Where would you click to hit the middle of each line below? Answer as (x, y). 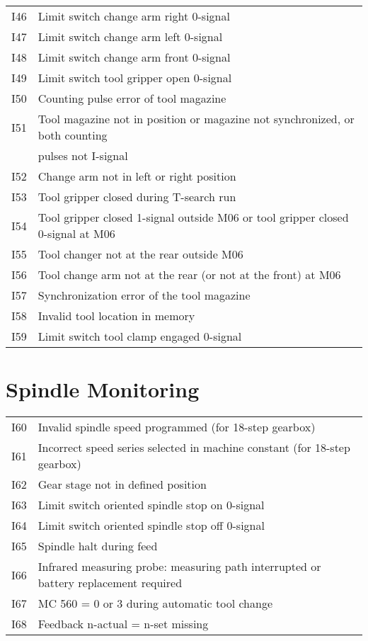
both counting (73, 135)
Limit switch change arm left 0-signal (130, 36)
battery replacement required (110, 583)
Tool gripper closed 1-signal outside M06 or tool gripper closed (193, 217)
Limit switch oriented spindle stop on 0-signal (151, 505)
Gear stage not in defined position (122, 484)
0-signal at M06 (76, 233)
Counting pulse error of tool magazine (132, 98)
